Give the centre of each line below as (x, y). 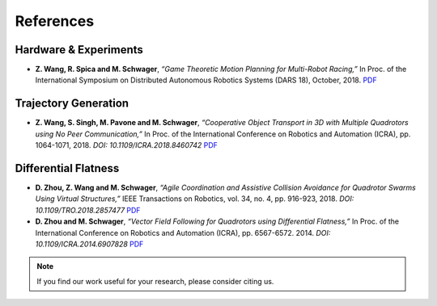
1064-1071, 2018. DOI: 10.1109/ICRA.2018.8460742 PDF (127, 145)
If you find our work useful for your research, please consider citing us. (155, 281)
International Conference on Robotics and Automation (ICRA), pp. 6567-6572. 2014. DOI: (183, 233)
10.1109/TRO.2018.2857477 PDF (88, 210)
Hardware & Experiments (79, 50)
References (55, 21)
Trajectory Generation (72, 104)
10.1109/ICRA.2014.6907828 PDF (89, 244)
